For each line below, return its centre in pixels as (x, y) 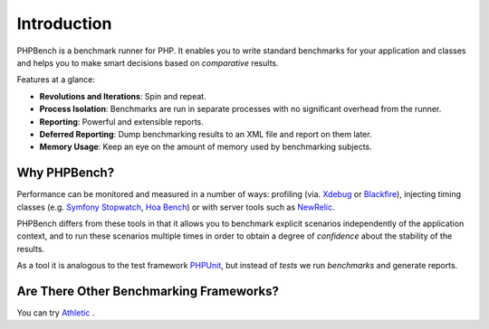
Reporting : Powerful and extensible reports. (121, 121)
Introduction (64, 23)
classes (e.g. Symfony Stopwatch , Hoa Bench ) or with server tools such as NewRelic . (176, 207)
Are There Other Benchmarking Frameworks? (148, 291)
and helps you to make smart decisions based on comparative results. (148, 62)
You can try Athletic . (56, 313)
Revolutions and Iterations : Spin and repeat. (123, 96)
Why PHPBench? (66, 173)
